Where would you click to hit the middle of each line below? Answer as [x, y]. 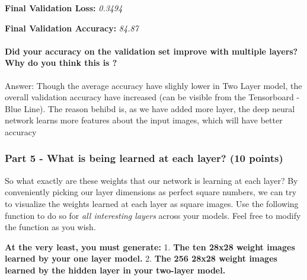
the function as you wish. [50, 227]
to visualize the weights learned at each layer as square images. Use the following [152, 203]
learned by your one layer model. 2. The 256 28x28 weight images [141, 258]
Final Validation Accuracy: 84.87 [72, 28]
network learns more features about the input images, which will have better [144, 120]
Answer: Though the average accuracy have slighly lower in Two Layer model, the [153, 85]
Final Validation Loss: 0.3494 [64, 8]
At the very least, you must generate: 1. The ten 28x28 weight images [150, 246]
